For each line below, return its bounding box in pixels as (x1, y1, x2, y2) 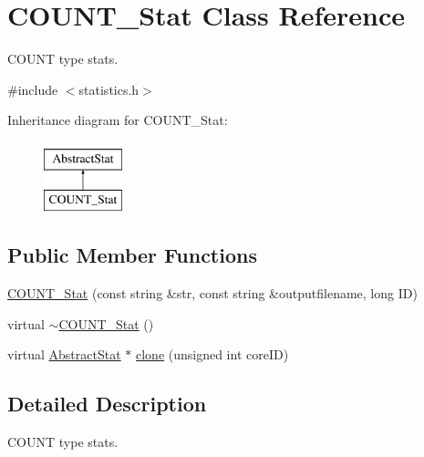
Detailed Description (7, 389, 207, 418)
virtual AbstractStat (7, 345, 121, 364)
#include (7, 79, 58, 99)
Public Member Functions (7, 241, 257, 269)
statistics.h (78, 79, 140, 99)
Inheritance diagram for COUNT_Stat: (7, 110, 228, 130)
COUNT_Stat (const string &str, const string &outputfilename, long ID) (7, 284, 418, 303)
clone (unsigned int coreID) (135, 345, 289, 364)
